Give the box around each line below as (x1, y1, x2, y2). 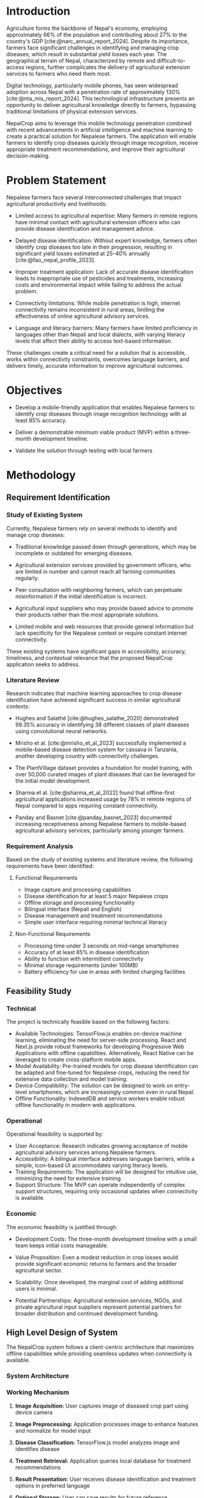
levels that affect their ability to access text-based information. (15, 337, 172, 345)
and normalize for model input (15, 1427, 91, 1434)
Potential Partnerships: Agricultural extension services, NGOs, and (15, 1296, 182, 1304)
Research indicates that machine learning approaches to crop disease (6, 689, 182, 697)
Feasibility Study (6, 985, 72, 996)
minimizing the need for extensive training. (15, 1175, 122, 1182)
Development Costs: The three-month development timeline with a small (15, 1235, 197, 1243)
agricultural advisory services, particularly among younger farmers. (15, 827, 185, 834)
